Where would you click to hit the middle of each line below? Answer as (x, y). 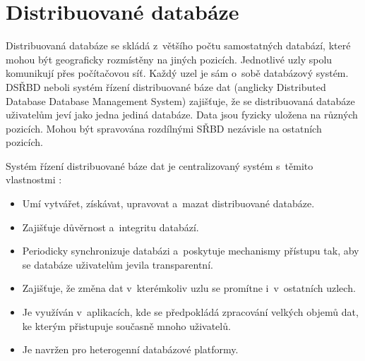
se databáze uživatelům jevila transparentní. (118, 264)
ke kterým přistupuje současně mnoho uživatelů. (126, 325)
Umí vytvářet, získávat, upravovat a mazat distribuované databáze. (168, 203)
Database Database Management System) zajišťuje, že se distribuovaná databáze (180, 100)
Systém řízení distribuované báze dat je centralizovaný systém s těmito (160, 165)
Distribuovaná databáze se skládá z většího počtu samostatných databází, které (178, 45)
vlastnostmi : (34, 179)
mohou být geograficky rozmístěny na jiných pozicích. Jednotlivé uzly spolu (169, 59)
